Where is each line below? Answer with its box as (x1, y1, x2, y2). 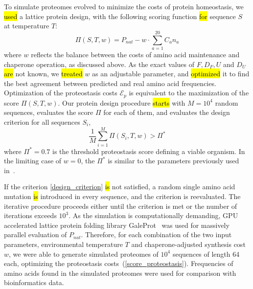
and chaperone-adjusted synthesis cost (131, 239, 246, 249)
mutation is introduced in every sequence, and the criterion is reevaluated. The (4, 191, 241, 201)
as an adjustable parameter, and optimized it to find (92, 68, 250, 79)
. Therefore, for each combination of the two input (81, 229, 232, 240)
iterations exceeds (4, 210, 57, 221)
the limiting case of (4, 156, 62, 166)
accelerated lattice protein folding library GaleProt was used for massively (4, 220, 230, 230)
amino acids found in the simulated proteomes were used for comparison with (4, 267, 236, 278)
